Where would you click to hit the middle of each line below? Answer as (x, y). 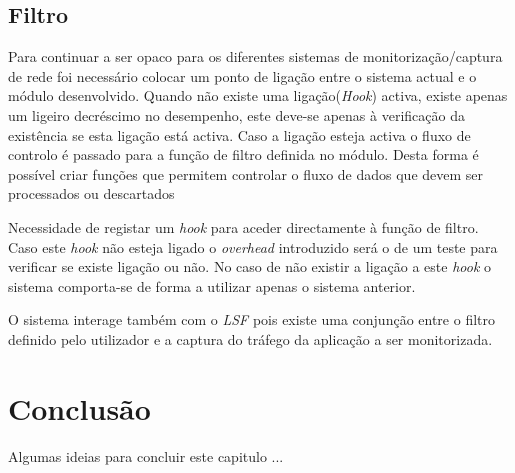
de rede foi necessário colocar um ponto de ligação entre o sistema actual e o (242, 75)
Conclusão (79, 407)
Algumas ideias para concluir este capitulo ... (146, 455)
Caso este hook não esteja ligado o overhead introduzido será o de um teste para (253, 246)
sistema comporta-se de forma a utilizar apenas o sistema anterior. (212, 285)
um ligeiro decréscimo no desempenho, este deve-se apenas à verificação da (236, 114)
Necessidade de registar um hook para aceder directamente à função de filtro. (243, 226)
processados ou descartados (91, 193)
